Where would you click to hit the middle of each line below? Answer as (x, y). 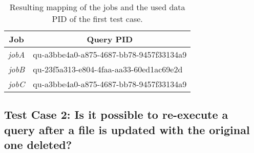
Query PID (110, 39)
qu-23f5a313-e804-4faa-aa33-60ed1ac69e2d (108, 69)
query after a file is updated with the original (127, 129)
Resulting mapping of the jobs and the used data (97, 7)
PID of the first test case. (97, 19)
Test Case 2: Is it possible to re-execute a (116, 114)
